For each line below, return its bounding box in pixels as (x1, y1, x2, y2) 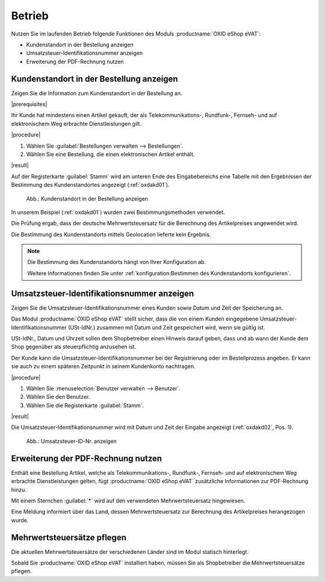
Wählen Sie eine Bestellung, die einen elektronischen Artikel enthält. (26, 151, 195, 158)
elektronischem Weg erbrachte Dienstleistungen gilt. (11, 120, 141, 127)
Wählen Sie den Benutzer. (26, 393, 90, 401)
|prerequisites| (11, 101, 48, 108)
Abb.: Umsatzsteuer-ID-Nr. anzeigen (26, 437, 117, 445)
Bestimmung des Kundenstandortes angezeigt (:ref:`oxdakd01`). (11, 181, 170, 189)
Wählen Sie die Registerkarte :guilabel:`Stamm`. (26, 401, 144, 409)
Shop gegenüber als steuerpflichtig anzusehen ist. (11, 343, 137, 351)
